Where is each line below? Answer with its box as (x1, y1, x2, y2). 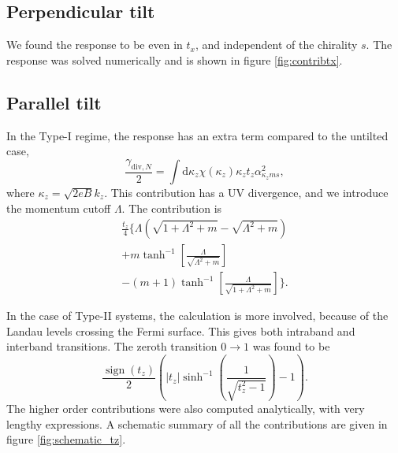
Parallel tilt (6, 90, 102, 114)
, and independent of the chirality (195, 36, 358, 53)
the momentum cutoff (6, 199, 111, 216)
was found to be (252, 338, 330, 355)
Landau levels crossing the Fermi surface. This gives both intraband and (6, 322, 355, 339)
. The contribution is (121, 199, 222, 216)
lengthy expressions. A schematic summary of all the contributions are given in (6, 415, 388, 432)
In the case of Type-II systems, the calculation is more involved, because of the (6, 307, 389, 324)
